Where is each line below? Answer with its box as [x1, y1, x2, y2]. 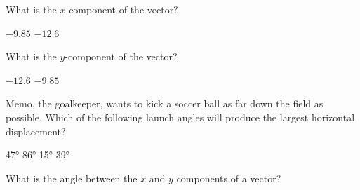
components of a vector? [176, 170, 281, 185]
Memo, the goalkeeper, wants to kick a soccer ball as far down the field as [6, 96, 324, 111]
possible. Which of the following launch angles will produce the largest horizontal [6, 109, 355, 124]
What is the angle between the [6, 170, 138, 185]
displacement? [6, 123, 66, 138]
